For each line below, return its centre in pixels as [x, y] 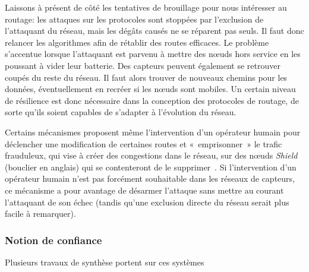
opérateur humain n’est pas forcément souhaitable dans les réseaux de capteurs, [150, 178]
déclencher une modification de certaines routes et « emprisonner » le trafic [144, 143]
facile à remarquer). [40, 214]
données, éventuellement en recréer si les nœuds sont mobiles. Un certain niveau [150, 89]
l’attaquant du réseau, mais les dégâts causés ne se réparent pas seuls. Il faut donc [154, 31]
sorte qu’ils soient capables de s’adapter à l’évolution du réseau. [121, 112]
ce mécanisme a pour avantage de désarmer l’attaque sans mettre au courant [144, 190]
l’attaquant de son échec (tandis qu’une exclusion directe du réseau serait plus [147, 202]
